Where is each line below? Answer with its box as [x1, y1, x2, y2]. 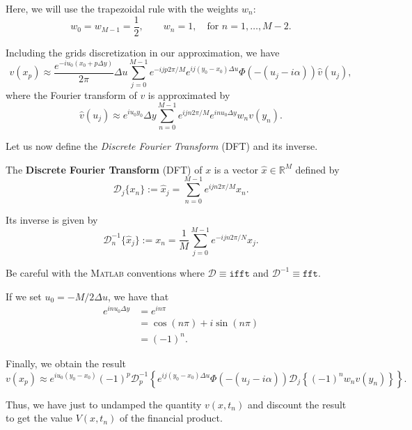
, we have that [107, 289, 169, 303]
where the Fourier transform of [6, 88, 137, 102]
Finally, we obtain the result [6, 355, 126, 370]
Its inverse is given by [6, 213, 98, 227]
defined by [295, 162, 340, 176]
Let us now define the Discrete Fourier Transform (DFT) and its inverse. [6, 139, 318, 153]
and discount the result [247, 397, 347, 411]
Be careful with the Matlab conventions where [6, 266, 205, 280]
